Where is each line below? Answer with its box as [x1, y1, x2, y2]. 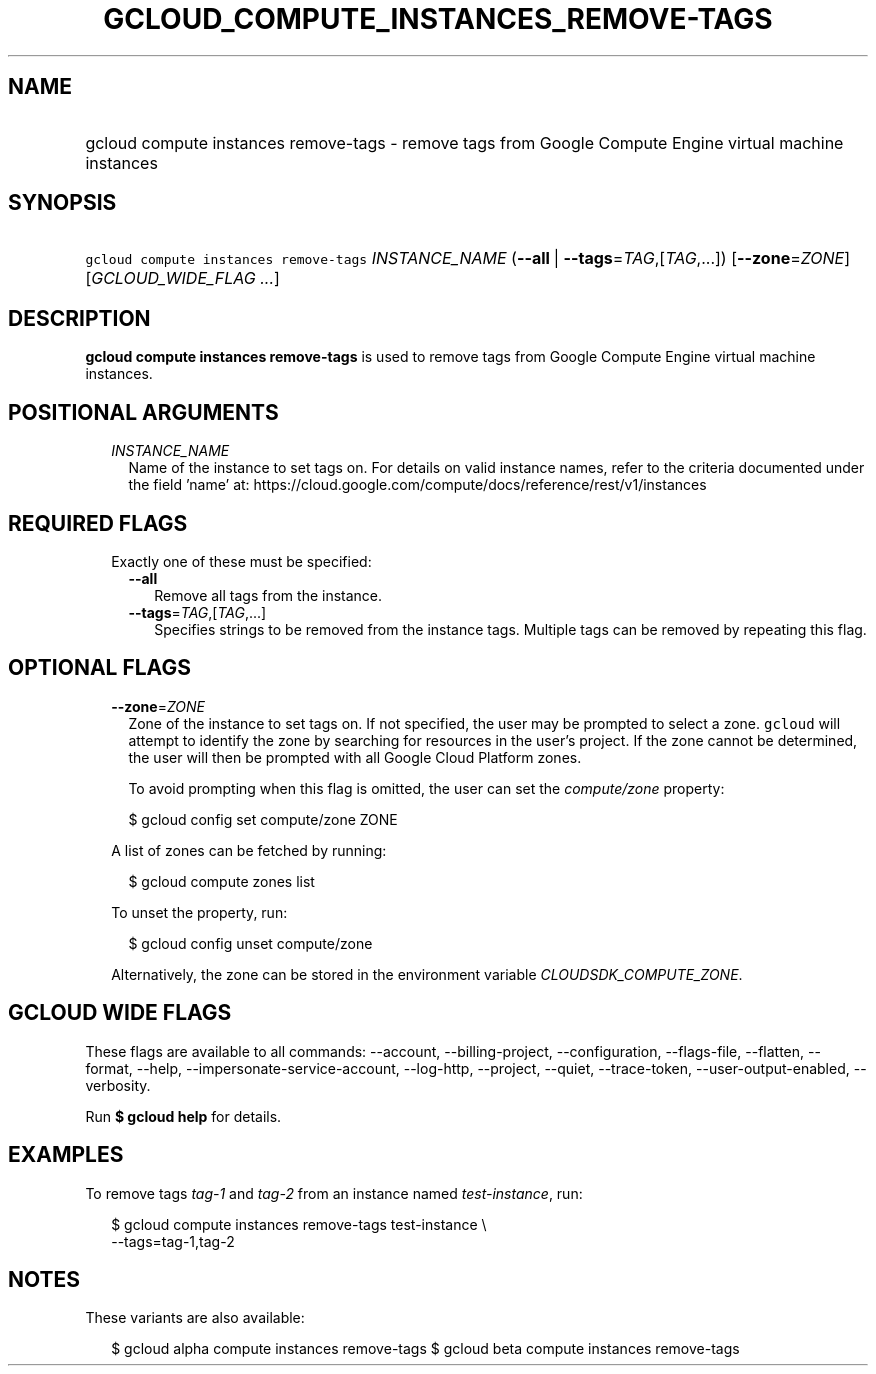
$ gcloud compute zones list [128, 872, 315, 890]
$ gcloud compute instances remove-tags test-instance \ [111, 1215, 487, 1233]
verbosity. [85, 1076, 151, 1094]
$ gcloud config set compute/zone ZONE [128, 810, 398, 828]
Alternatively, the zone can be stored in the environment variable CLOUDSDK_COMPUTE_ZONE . [111, 965, 743, 983]
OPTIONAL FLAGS [8, 655, 191, 681]
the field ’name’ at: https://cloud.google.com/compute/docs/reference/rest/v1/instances [128, 476, 707, 494]
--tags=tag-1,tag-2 [111, 1232, 235, 1250]
